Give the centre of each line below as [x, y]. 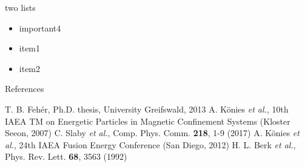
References [25, 89]
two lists [20, 7]
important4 [40, 28]
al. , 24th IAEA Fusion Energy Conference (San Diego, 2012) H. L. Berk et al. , [150, 144]
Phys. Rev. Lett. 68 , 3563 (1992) [66, 156]
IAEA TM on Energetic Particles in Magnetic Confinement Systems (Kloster [148, 121]
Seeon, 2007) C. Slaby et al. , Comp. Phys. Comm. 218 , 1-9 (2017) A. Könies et [152, 133]
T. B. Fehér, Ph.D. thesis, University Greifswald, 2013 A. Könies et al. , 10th [147, 109]
